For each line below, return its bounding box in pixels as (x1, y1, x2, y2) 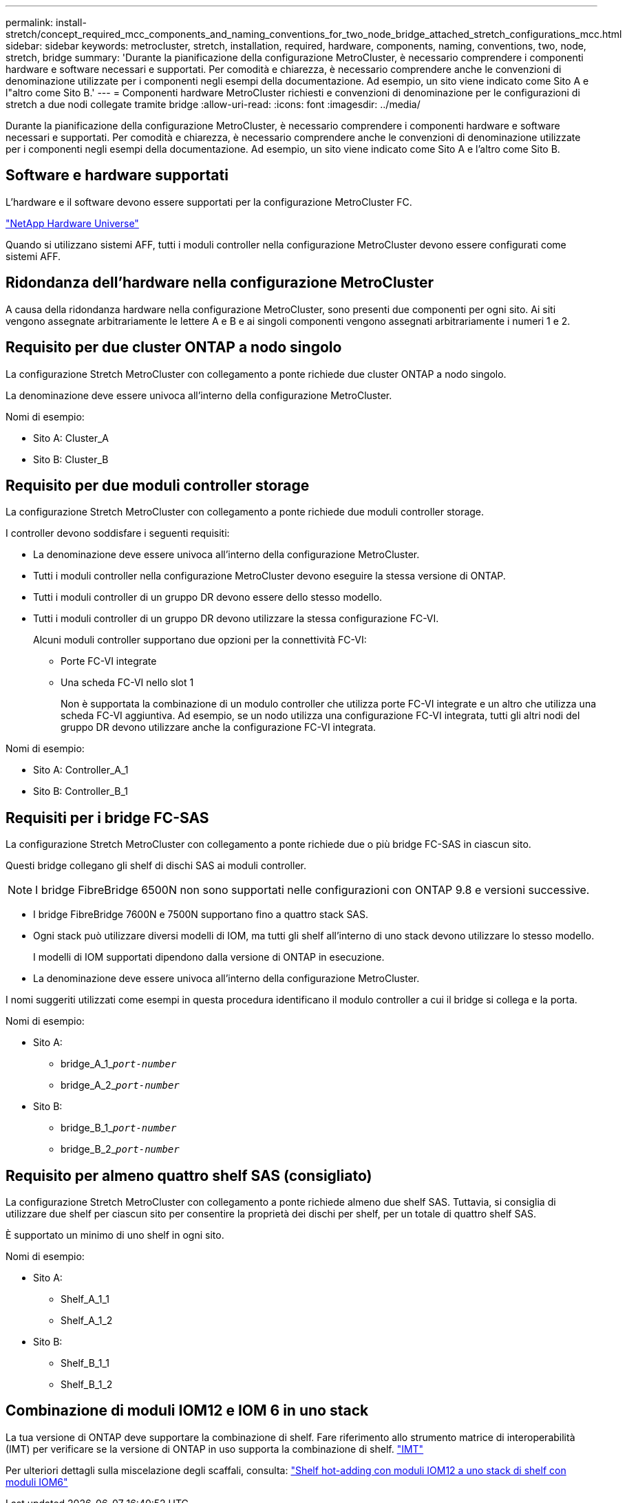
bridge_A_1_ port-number (61, 1058, 177, 1070)
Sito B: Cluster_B (33, 453, 109, 465)
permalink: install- (6, 17, 87, 28)
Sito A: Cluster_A (33, 431, 109, 444)
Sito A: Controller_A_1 (33, 764, 129, 776)
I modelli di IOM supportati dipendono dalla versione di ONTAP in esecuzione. (33, 951, 385, 963)
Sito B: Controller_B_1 (33, 785, 128, 798)
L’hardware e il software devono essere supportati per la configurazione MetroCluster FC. (6, 195, 412, 208)
